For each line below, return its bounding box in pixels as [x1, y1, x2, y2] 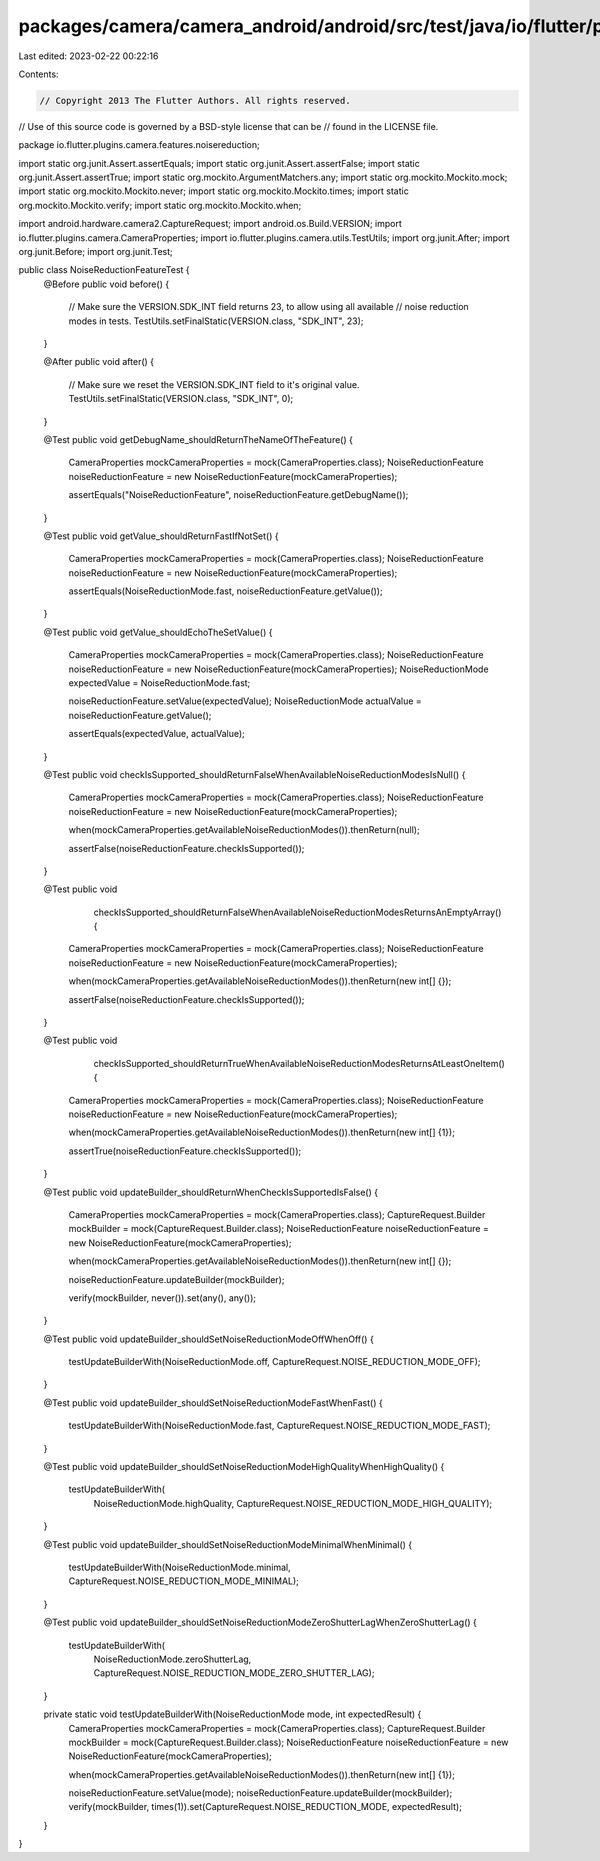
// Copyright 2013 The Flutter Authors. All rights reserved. [39, 95, 351, 106]
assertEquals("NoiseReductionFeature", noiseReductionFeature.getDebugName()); [68, 489, 409, 501]
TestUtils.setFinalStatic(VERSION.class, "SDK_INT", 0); [68, 393, 294, 405]
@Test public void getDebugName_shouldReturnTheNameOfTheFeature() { [43, 433, 354, 445]
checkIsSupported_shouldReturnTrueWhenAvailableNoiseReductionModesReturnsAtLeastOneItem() [93, 1057, 505, 1069]
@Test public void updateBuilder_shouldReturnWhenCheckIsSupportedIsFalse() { [43, 1186, 379, 1198]
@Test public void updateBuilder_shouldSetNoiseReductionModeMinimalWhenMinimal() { [43, 1538, 413, 1550]
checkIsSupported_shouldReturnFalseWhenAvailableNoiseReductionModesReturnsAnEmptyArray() [93, 906, 502, 918]
